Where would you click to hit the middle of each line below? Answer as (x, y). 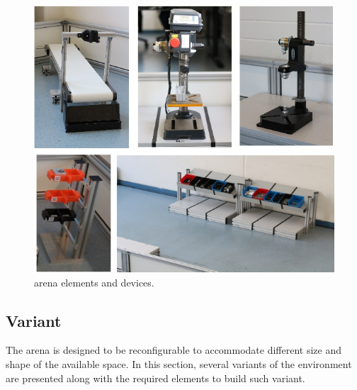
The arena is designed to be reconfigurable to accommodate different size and (174, 350)
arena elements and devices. (94, 282)
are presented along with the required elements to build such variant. (155, 378)
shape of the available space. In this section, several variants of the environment (179, 363)
